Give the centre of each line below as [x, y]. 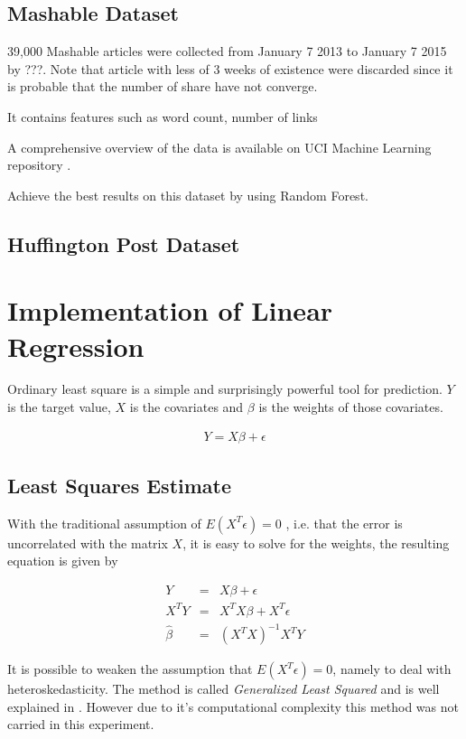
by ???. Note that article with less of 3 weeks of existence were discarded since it [230, 68]
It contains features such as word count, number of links [163, 116]
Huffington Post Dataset [124, 243]
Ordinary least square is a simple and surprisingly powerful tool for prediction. [225, 389]
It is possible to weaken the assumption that [130, 669]
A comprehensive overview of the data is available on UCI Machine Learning [219, 147]
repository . [39, 165]
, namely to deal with [392, 669]
